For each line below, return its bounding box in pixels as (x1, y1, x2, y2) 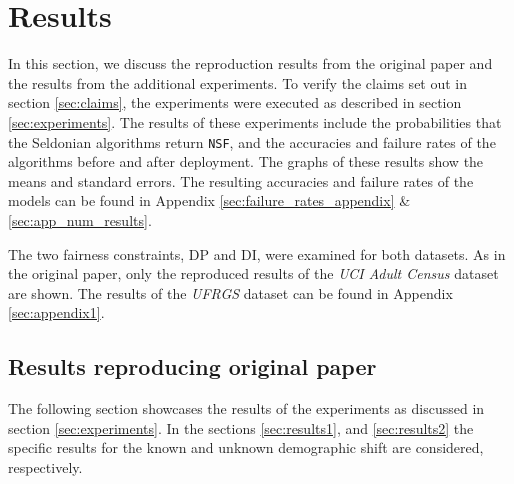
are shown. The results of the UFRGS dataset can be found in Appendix (8, 282, 453, 303)
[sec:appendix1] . (8, 302, 105, 323)
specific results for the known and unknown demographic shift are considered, (8, 437, 484, 458)
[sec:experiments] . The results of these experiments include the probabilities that (8, 111, 502, 132)
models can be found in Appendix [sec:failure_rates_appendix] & (8, 190, 411, 211)
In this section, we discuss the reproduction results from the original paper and (8, 53, 493, 74)
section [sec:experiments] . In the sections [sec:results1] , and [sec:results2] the (8, 417, 474, 438)
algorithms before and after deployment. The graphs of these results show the (8, 151, 484, 172)
